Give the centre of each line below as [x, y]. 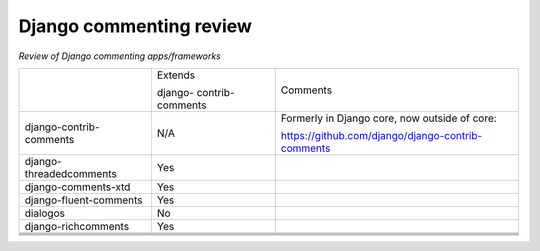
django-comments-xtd [77, 187]
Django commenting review [135, 26]
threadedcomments [70, 173]
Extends [176, 75]
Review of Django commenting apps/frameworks [120, 56]
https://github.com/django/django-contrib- [381, 135]
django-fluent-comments [83, 200]
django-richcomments [77, 226]
